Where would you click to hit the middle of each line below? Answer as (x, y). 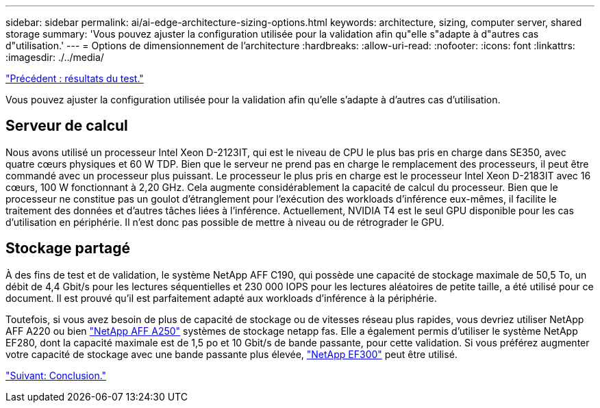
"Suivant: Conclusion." (56, 375)
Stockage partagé (68, 248)
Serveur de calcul (67, 126)
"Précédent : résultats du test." (75, 78)
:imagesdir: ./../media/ (55, 57)
